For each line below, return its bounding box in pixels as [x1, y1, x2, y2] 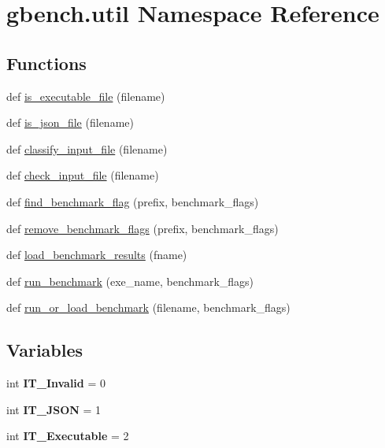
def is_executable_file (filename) [6, 87, 165, 104]
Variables [6, 338, 83, 362]
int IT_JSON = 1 [6, 401, 102, 417]
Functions [6, 50, 87, 75]
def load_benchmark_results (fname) [6, 246, 187, 263]
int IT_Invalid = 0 [6, 375, 106, 391]
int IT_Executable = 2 [6, 428, 129, 444]
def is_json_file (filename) [6, 114, 134, 131]
